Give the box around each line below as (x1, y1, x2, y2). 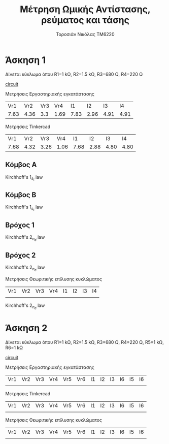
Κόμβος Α (5, 161, 37, 169)
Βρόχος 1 (5, 220, 35, 229)
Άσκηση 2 (5, 322, 48, 334)
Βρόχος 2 (5, 250, 36, 260)
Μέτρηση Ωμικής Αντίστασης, (20, 4, 151, 15)
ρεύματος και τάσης (41, 14, 130, 26)
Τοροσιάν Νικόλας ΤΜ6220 (56, 31, 115, 37)
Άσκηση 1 (5, 54, 46, 66)
